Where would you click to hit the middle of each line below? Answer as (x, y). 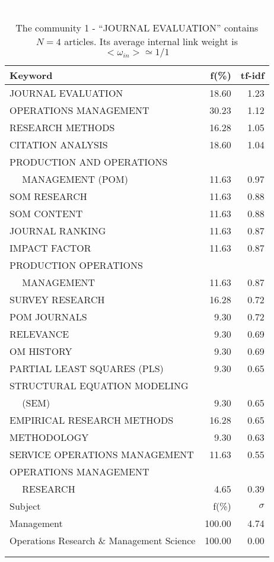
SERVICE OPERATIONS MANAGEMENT (102, 454)
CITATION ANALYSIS (59, 144)
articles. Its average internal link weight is (151, 41)
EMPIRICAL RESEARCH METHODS (92, 420)
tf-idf (252, 75)
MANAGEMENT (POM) (75, 179)
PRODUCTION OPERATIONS (76, 265)
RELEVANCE (39, 334)
